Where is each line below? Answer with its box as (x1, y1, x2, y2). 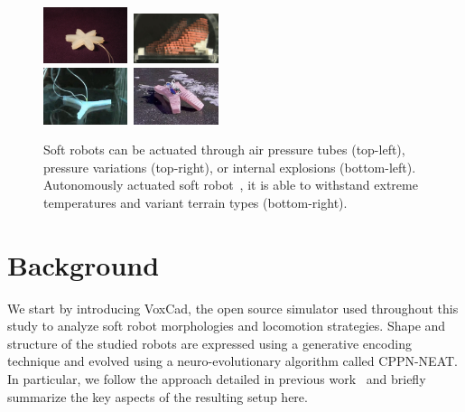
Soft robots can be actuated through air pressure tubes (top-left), (43, 140, 405, 159)
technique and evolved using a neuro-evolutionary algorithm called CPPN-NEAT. (7, 351, 458, 370)
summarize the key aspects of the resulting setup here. (7, 387, 308, 406)
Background (7, 246, 160, 283)
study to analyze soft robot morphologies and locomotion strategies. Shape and (7, 316, 446, 335)
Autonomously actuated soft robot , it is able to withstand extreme (43, 175, 418, 194)
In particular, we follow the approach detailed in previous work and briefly (7, 369, 426, 388)
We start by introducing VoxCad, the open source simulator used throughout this (7, 298, 459, 317)
